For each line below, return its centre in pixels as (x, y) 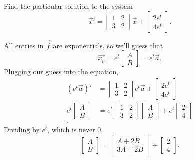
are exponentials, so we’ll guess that (108, 45)
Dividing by (22, 129)
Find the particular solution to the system (68, 6)
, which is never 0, (75, 129)
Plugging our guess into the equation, (61, 72)
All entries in (24, 45)
